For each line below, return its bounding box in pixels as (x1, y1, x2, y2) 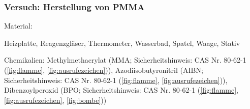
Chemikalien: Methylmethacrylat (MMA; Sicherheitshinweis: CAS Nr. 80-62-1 (4, 54, 246, 65)
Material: (4, 20, 33, 31)
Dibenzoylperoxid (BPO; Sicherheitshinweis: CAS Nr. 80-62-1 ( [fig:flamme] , (4, 85, 238, 95)
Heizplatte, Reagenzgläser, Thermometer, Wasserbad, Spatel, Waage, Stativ (4, 37, 240, 48)
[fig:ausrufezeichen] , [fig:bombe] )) (4, 94, 107, 105)
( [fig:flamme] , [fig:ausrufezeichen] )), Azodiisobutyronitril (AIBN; (4, 65, 203, 75)
